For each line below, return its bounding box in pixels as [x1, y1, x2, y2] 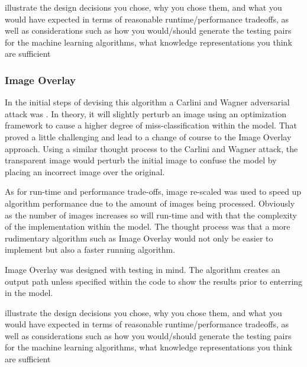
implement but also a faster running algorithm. [5, 243, 176, 256]
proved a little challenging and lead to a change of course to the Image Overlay [5, 130, 292, 143]
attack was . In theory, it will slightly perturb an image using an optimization [5, 107, 286, 120]
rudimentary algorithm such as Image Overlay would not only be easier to [5, 231, 273, 244]
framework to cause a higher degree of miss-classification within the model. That [5, 119, 298, 131]
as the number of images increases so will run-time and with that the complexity [5, 208, 297, 221]
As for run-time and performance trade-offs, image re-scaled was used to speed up [5, 185, 302, 198]
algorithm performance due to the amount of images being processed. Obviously [5, 197, 295, 209]
